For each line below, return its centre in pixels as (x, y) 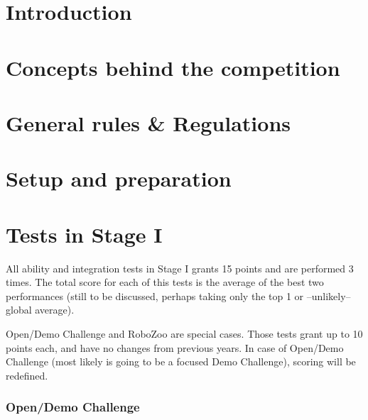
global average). (40, 310)
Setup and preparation (119, 178)
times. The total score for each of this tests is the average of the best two (165, 282)
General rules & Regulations (148, 122)
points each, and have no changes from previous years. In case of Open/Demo (175, 347)
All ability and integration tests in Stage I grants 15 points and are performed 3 (180, 268)
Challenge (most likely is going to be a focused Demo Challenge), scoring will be (181, 361)
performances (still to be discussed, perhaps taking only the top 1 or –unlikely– (178, 295)
